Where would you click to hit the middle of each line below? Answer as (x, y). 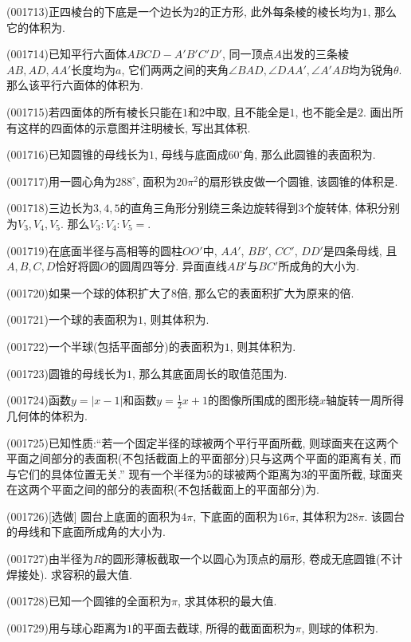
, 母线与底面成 (191, 154)
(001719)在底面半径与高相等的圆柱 (94, 250)
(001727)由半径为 (50, 559)
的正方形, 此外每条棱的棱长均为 (280, 11)
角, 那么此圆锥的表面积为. (309, 154)
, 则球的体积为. (340, 627)
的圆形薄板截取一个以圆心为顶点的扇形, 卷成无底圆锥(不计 (252, 559)
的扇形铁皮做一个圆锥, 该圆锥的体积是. (298, 181)
